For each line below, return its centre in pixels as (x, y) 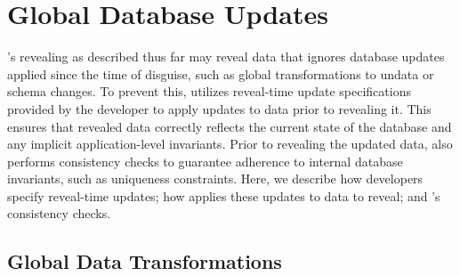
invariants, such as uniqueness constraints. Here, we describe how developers (215, 179)
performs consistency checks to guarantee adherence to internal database (205, 161)
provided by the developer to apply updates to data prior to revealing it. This (219, 108)
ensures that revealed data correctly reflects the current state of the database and (230, 126)
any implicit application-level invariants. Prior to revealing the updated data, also (230, 144)
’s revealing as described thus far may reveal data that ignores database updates (226, 57)
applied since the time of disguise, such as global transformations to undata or (221, 73)
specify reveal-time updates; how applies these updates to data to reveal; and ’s (224, 195)
